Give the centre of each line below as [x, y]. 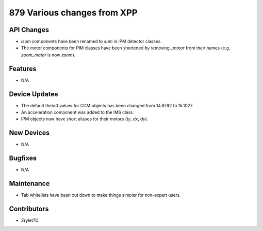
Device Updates [33, 94]
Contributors [29, 209]
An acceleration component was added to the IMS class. [78, 112]
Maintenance [29, 184]
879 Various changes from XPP [73, 13]
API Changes [29, 30]
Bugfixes [23, 158]
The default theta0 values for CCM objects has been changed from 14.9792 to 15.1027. [107, 105]
